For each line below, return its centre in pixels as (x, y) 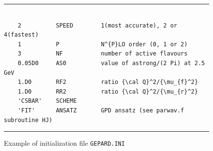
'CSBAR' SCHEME (47, 101)
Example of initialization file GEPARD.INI (64, 143)
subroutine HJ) (28, 120)
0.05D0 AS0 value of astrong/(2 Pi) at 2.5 (111, 63)
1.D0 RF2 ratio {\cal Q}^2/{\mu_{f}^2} (108, 82)
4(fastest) (21, 35)
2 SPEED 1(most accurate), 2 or (97, 25)
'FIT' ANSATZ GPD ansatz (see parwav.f (101, 110)
